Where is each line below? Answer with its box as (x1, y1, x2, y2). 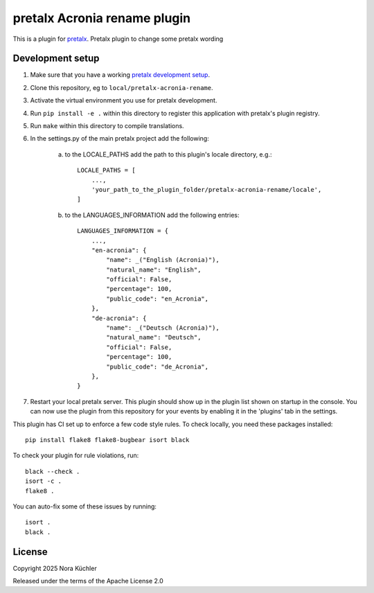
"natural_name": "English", (106, 265, 202, 274)
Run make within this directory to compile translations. (30, 122, 184, 130)
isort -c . (25, 477, 62, 485)
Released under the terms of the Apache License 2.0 (12, 576, 164, 585)
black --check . (25, 468, 80, 475)
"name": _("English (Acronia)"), (106, 256, 220, 264)
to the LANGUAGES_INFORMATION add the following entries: (64, 211, 240, 219)
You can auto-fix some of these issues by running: (12, 502, 157, 511)
